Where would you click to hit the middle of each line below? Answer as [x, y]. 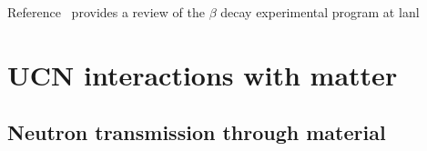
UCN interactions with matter [203, 74]
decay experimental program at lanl [320, 12]
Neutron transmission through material [197, 132]
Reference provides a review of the [106, 12]
